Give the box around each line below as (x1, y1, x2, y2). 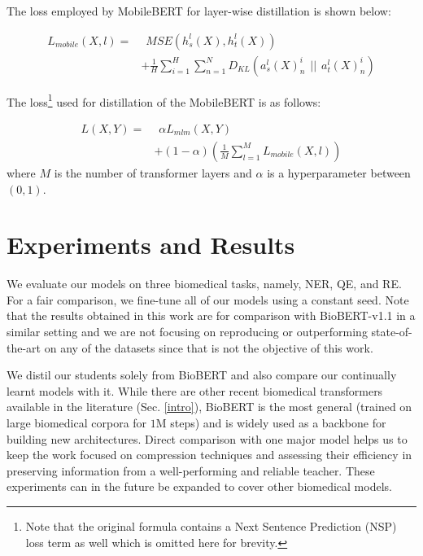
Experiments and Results (7, 228, 295, 261)
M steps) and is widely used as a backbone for (155, 414, 386, 431)
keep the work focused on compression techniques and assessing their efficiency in (7, 446, 412, 463)
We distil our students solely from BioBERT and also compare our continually (7, 366, 397, 383)
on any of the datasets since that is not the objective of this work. (44, 339, 373, 356)
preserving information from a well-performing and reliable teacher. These (7, 462, 375, 479)
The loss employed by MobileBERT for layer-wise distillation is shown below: (7, 2, 391, 19)
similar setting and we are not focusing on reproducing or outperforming (7, 323, 368, 340)
